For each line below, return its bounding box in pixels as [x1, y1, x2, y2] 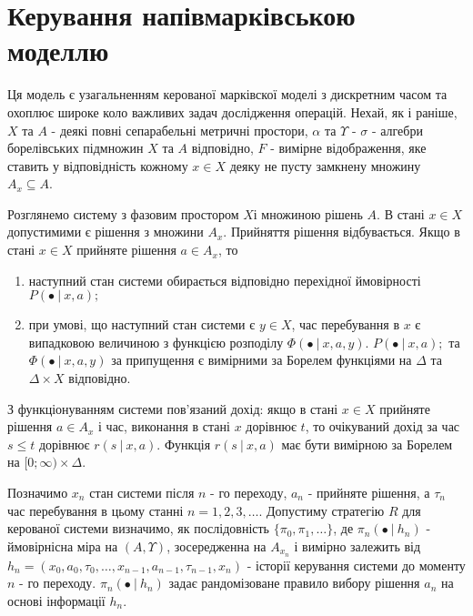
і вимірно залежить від [294, 536, 421, 555]
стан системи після [89, 483, 195, 501]
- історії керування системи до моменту [247, 555, 466, 574]
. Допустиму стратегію [258, 500, 385, 520]
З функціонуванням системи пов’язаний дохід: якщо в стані [7, 399, 338, 418]
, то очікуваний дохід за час [305, 417, 460, 436]
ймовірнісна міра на [7, 536, 118, 555]
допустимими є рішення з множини [7, 222, 204, 241]
